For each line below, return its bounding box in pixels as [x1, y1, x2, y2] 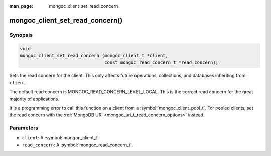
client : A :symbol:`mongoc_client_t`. [22, 135, 100, 141]
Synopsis [9, 31, 33, 38]
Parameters [9, 124, 39, 131]
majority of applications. [9, 96, 60, 102]
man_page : [9, 3, 34, 9]
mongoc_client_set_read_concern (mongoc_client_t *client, [20, 53, 168, 58]
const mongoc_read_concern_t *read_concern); [104, 60, 218, 65]
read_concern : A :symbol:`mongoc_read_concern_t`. [22, 142, 133, 148]
